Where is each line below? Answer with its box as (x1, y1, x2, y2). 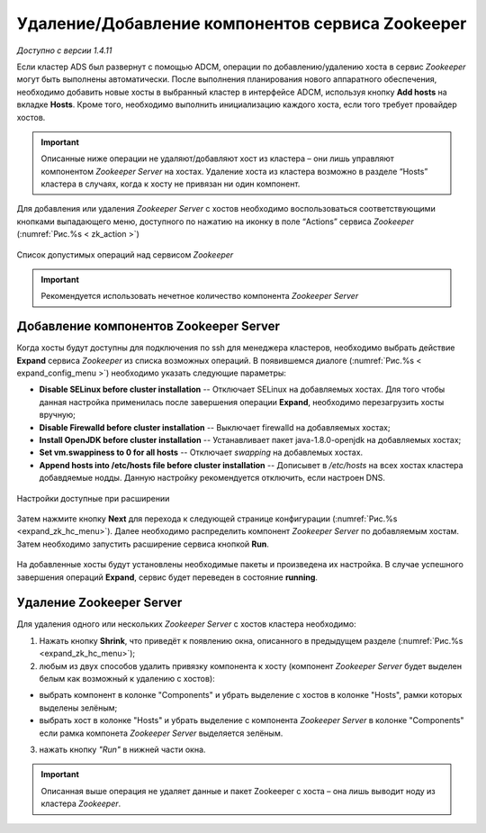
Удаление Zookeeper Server (16, 595, 183, 611)
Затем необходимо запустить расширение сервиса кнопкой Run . (16, 539, 269, 549)
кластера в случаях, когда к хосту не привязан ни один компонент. (40, 178, 301, 189)
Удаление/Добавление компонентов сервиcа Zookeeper (16, 14, 467, 33)
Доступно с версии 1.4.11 (16, 45, 112, 56)
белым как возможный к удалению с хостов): (39, 674, 215, 684)
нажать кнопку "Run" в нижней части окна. (39, 744, 206, 755)
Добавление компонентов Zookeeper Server (16, 319, 281, 334)
